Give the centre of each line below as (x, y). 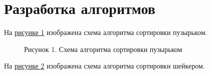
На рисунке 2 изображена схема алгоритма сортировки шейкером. (104, 66)
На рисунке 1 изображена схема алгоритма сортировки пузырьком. (106, 32)
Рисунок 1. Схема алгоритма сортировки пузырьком (103, 49)
